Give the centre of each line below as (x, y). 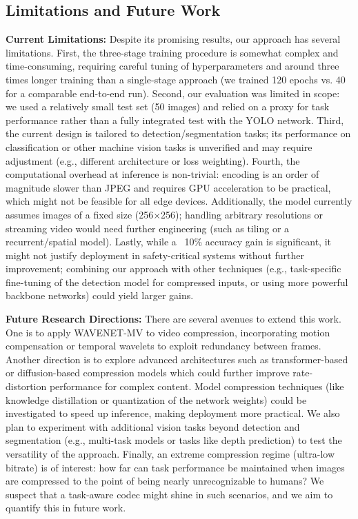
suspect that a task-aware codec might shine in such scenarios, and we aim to (169, 494)
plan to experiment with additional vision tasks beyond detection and (153, 426)
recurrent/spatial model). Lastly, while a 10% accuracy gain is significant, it (168, 242)
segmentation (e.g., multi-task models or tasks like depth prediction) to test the (174, 440)
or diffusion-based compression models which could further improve (148, 373)
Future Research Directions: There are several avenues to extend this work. (173, 319)
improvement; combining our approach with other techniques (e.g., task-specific (173, 268)
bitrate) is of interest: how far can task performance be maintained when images (175, 467)
